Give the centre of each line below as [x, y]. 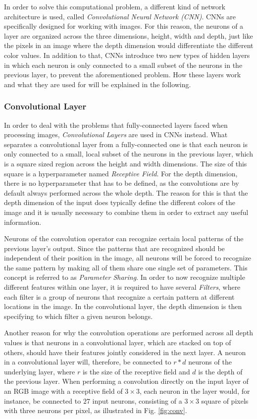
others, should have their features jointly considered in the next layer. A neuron [125, 352]
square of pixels [225, 400]
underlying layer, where [40, 371]
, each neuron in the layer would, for [195, 391]
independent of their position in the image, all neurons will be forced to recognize [128, 258]
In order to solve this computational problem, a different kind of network [115, 6]
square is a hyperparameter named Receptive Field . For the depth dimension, [121, 173]
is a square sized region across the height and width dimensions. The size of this [126, 163]
